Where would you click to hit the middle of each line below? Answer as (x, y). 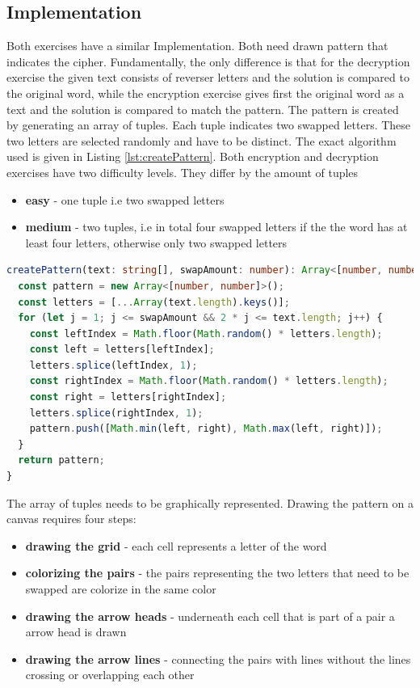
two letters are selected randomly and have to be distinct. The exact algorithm (202, 140)
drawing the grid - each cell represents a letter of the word (176, 545)
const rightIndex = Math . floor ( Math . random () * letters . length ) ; (209, 381)
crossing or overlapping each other (110, 675)
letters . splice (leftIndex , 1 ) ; (113, 365)
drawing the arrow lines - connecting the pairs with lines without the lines (218, 658)
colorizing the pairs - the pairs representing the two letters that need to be (217, 573)
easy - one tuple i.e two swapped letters (125, 199)
